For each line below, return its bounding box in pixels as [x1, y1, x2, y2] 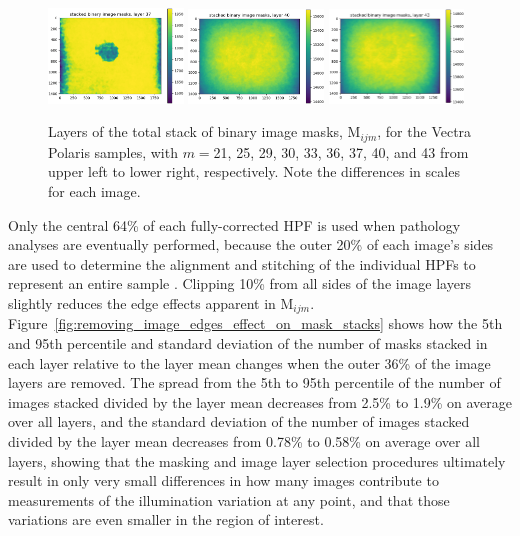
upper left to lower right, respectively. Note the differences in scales [48, 161, 460, 182]
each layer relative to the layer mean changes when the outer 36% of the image [8, 352, 491, 373]
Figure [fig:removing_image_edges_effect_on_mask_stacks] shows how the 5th [8, 313, 503, 334]
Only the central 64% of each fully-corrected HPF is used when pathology [8, 214, 461, 235]
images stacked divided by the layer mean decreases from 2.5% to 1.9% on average [8, 391, 512, 412]
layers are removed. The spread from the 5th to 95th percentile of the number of [8, 372, 501, 393]
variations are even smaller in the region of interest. [8, 509, 324, 530]
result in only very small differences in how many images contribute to [8, 470, 439, 491]
